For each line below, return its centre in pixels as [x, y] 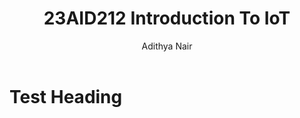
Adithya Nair [167, 46]
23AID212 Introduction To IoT [167, 18]
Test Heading [66, 96]
